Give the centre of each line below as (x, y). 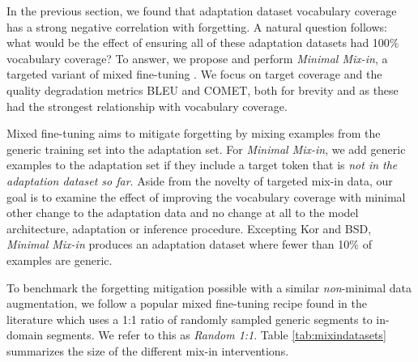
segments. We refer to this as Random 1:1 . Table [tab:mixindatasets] (216, 335)
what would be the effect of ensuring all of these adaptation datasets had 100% (203, 43)
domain (25, 335)
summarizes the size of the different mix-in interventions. (148, 350)
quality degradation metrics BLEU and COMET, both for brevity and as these (203, 89)
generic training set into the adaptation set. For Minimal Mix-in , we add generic (206, 149)
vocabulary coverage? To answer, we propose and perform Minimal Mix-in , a (197, 58)
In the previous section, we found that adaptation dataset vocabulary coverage (202, 11)
